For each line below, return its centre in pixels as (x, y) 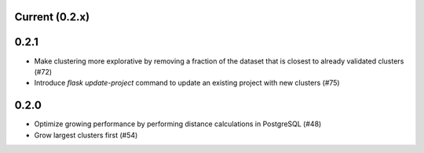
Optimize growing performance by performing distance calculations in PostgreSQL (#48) (178, 124)
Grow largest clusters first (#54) (86, 135)
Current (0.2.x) (52, 17)
